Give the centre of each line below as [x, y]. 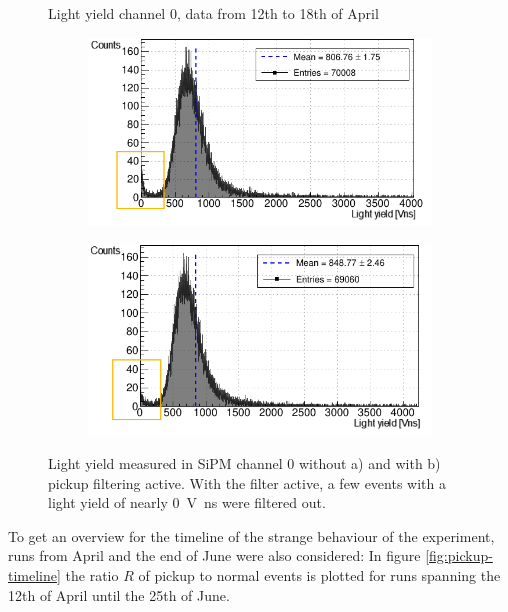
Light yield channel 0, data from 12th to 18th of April [213, 13]
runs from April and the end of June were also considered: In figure [214, 555]
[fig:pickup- [459, 555]
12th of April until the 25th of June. [119, 594]
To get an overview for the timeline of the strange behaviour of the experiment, [251, 535]
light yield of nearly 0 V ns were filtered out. [187, 502]
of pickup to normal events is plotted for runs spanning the [319, 574]
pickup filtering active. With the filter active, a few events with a [247, 482]
